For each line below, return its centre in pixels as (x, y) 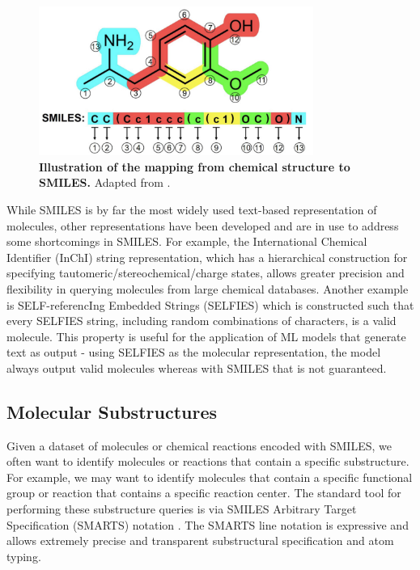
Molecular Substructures (112, 411)
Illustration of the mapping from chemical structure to (195, 166)
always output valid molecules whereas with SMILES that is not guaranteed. (197, 367)
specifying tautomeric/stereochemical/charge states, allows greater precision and (206, 273)
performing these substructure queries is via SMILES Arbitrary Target (182, 509)
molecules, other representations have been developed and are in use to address (203, 225)
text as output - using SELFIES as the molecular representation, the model (194, 352)
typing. (24, 556)
